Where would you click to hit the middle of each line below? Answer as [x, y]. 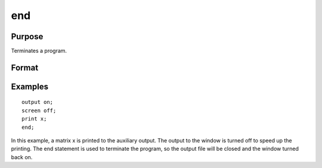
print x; [34, 119]
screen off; [39, 110]
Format [25, 67]
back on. [22, 157]
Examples [30, 86]
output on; [38, 102]
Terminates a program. [39, 51]
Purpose [27, 37]
